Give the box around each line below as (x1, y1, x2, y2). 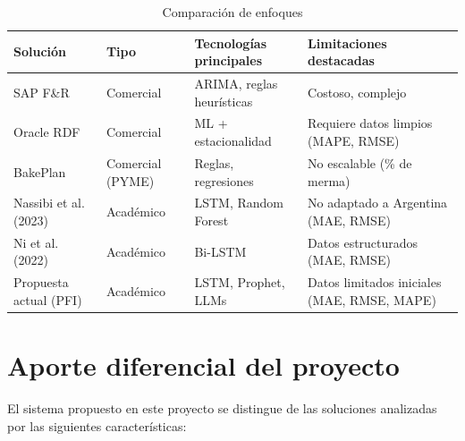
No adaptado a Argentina (308, 193, 448, 212)
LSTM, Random (194, 193, 284, 212)
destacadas (308, 51, 375, 70)
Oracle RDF (13, 123, 80, 141)
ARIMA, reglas (194, 74, 278, 93)
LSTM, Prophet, (194, 273, 285, 292)
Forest (194, 210, 229, 229)
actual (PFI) (13, 290, 82, 309)
